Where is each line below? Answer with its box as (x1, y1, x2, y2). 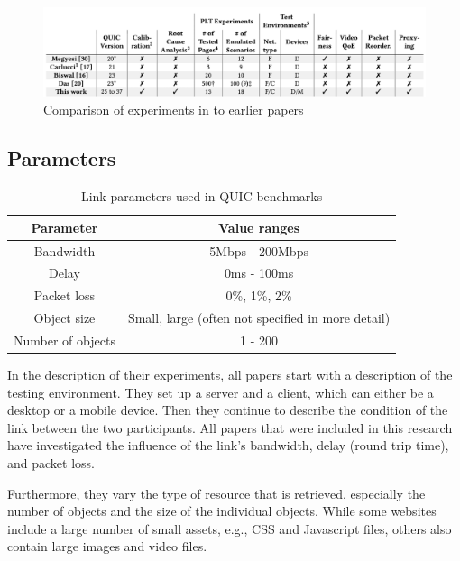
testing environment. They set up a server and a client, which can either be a (7, 382, 434, 401)
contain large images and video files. (7, 537, 207, 556)
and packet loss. (7, 454, 95, 473)
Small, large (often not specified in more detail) (127, 308, 391, 327)
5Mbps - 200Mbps (209, 241, 308, 260)
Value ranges (218, 217, 300, 236)
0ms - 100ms (224, 263, 294, 282)
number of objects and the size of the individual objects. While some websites (7, 501, 437, 520)
